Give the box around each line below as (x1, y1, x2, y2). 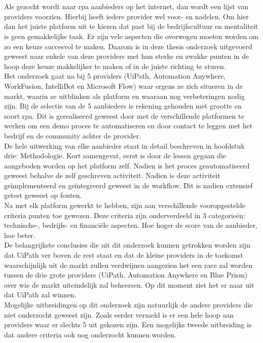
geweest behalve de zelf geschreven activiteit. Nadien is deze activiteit (4, 170, 220, 181)
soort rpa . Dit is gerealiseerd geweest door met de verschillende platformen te (4, 110, 244, 121)
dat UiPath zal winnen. (4, 289, 77, 300)
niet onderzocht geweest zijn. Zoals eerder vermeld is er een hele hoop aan (4, 309, 234, 320)
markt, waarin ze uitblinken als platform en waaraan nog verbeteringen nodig (4, 90, 245, 101)
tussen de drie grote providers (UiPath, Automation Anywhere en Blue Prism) (4, 269, 248, 280)
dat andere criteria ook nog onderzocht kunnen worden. (4, 329, 176, 339)
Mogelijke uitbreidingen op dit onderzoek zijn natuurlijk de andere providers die (4, 299, 253, 310)
